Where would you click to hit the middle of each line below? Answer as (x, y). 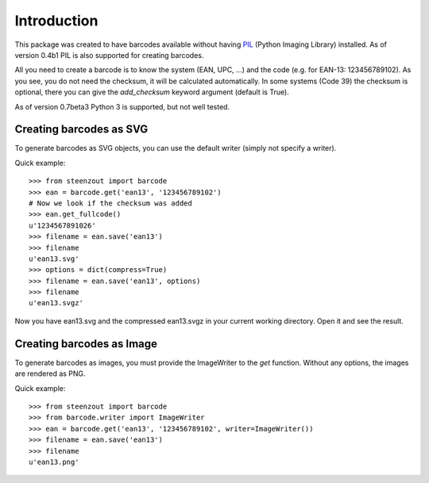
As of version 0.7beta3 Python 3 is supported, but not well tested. (122, 106)
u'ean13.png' (54, 462)
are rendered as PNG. (50, 374)
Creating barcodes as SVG (81, 130)
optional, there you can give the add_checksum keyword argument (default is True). (152, 92)
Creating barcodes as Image (86, 344)
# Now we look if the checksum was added (110, 203)
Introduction (56, 21)
